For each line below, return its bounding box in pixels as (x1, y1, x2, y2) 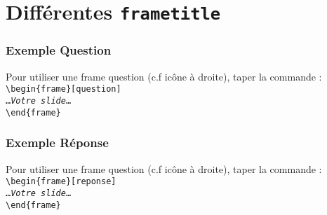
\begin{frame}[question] (6, 84, 121, 95)
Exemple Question (6, 41, 112, 59)
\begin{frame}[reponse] (6, 176, 116, 187)
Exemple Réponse (6, 134, 109, 151)
